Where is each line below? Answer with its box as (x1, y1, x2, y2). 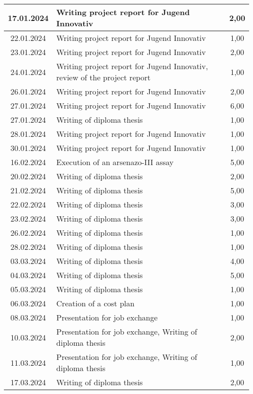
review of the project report (56, 72, 151, 83)
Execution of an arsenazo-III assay (56, 156, 174, 168)
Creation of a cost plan (56, 298, 135, 309)
